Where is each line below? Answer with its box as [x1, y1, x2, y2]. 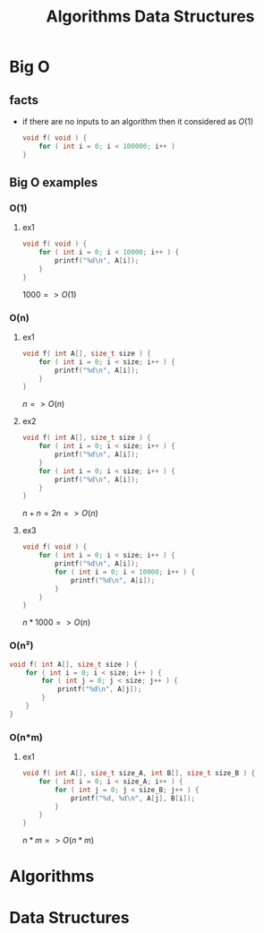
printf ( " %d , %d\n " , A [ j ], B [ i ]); [70, 793, 195, 803]
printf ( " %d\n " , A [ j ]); [56, 685, 142, 694]
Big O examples [9, 175, 98, 190]
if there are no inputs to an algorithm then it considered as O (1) [21, 117, 254, 126]
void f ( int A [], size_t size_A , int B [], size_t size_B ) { [21, 769, 256, 778]
